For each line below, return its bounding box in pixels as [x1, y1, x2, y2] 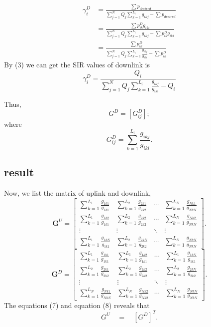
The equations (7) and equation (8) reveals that [4, 300, 150, 311]
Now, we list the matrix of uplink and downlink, [4, 187, 151, 198]
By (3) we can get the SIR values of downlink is [4, 59, 150, 70]
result [4, 164, 34, 180]
